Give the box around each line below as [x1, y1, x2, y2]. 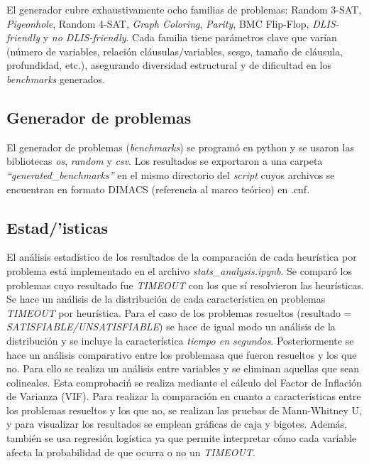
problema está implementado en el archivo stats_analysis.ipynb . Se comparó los [6, 263, 352, 278]
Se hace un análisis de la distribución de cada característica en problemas [6, 291, 326, 306]
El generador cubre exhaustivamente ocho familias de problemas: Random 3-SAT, [6, 2, 362, 16]
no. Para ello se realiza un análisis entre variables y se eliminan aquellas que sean [6, 361, 360, 376]
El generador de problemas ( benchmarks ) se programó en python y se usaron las [6, 139, 354, 154]
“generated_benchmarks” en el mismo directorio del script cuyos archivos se [6, 167, 335, 182]
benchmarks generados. [6, 71, 105, 86]
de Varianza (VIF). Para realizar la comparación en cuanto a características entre [6, 389, 361, 404]
